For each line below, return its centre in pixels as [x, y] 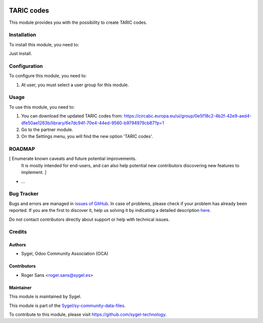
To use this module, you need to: [42, 107]
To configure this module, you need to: [48, 76]
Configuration [26, 66]
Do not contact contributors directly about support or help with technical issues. [89, 219]
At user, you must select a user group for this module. [75, 85]
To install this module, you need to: [44, 44]
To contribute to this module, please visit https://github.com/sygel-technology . [88, 315]
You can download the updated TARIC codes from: [72, 116]
